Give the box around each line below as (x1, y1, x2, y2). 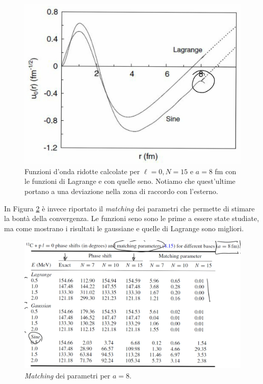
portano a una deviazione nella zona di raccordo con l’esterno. (24, 186, 218, 197)
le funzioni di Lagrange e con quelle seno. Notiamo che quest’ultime (24, 176, 235, 186)
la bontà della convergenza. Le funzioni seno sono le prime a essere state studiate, (4, 213, 259, 224)
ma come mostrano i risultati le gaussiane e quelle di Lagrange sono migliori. (4, 223, 244, 233)
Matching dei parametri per (24, 370, 111, 380)
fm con (215, 166, 236, 176)
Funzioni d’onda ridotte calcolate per (24, 166, 140, 176)
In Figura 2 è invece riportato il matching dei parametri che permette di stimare (4, 203, 255, 213)
